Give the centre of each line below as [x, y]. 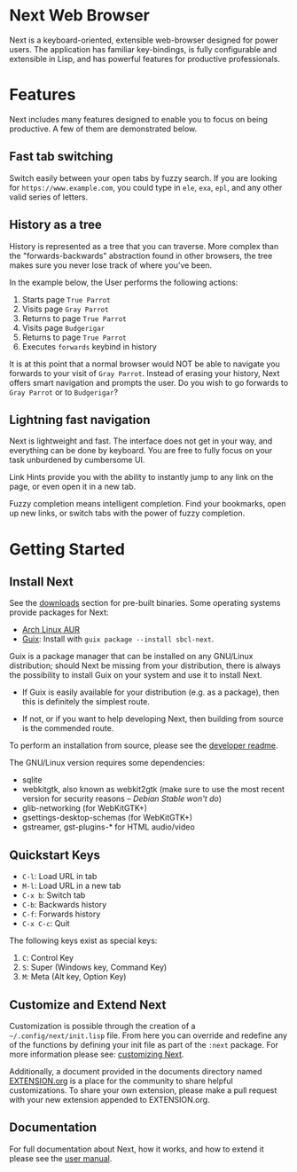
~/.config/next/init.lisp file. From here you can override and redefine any [148, 1035]
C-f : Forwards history [61, 914]
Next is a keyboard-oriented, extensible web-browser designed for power [144, 40]
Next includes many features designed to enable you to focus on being [139, 119]
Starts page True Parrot [66, 299]
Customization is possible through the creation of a [102, 1026]
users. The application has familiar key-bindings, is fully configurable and [143, 49]
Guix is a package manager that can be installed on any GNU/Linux [131, 657]
